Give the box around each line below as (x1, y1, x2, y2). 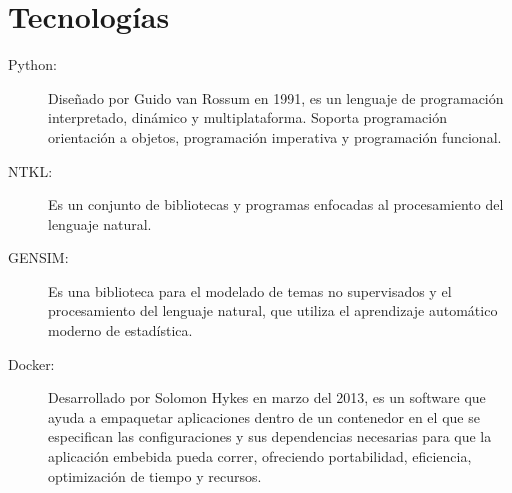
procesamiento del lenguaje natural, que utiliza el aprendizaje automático (48, 300, 498, 321)
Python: (8, 54, 57, 75)
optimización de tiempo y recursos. (48, 465, 262, 486)
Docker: (8, 353, 55, 374)
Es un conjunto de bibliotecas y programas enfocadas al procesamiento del (48, 194, 504, 215)
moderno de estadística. (48, 320, 193, 341)
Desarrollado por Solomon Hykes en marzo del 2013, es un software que (48, 387, 486, 408)
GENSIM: (8, 247, 69, 268)
